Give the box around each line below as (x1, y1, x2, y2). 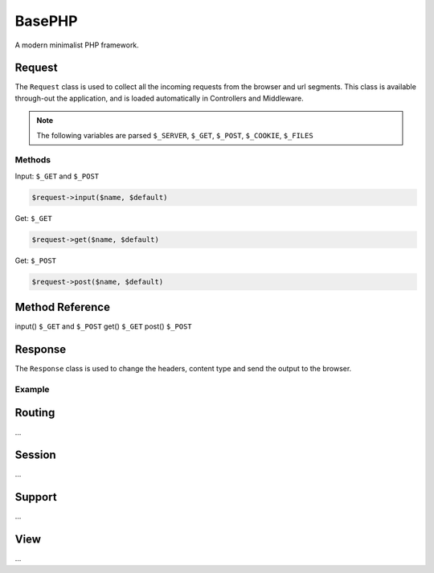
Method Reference (14, 301, 110, 314)
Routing (14, 406, 55, 420)
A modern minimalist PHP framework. (14, 40, 140, 50)
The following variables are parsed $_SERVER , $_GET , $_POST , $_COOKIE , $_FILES (36, 130, 313, 140)
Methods (14, 154, 51, 166)
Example (14, 383, 50, 395)
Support (14, 490, 57, 504)
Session (14, 448, 56, 462)
